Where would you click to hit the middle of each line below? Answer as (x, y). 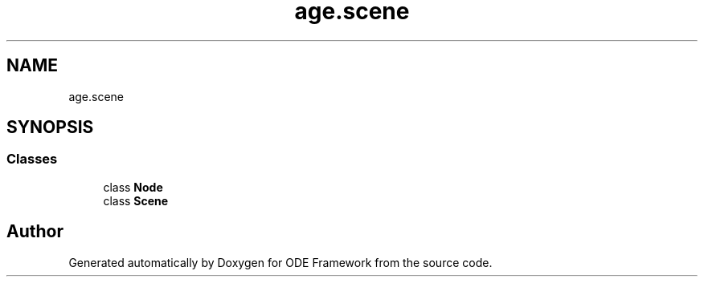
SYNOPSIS (50, 127)
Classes (32, 159)
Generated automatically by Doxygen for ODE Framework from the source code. (280, 262)
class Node (133, 187)
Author (35, 232)
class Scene (136, 200)
